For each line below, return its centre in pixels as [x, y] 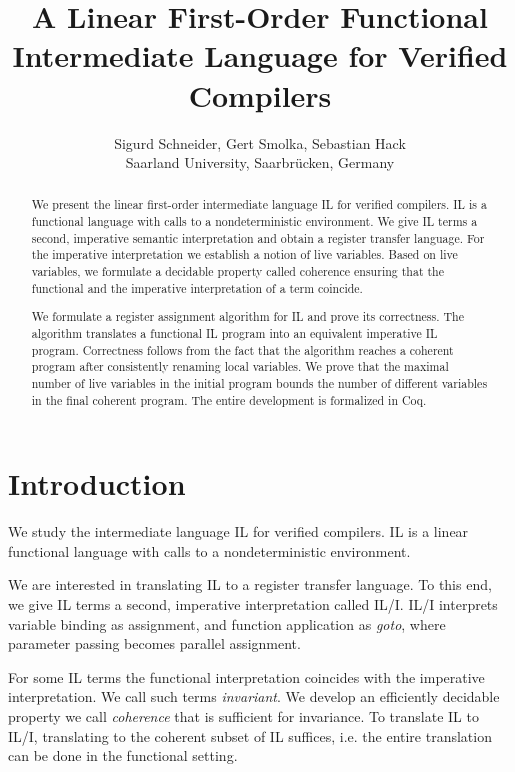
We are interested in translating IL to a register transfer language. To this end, [250, 584]
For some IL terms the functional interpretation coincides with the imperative [246, 676]
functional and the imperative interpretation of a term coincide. [197, 287]
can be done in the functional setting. [123, 755]
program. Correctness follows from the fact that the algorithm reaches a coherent [242, 349]
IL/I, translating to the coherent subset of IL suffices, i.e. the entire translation [250, 735]
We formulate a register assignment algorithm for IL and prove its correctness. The [247, 316]
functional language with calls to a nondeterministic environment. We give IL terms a [254, 221]
